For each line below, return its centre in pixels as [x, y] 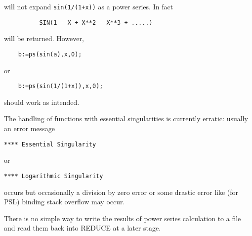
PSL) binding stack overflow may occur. [64, 202]
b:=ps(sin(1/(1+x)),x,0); [61, 86]
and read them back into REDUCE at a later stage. [83, 228]
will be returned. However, [44, 38]
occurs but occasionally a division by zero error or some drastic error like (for [121, 192]
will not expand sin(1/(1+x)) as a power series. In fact [89, 6]
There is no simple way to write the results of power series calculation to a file [123, 218]
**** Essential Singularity [50, 144]
